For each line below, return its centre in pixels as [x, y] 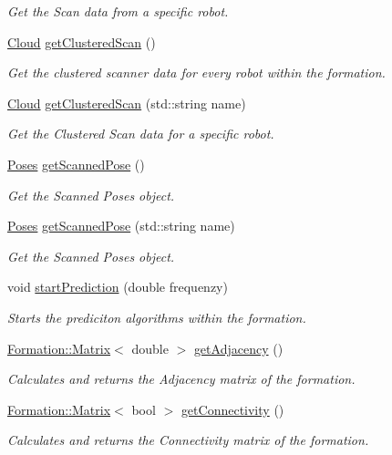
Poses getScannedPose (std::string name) [121, 226]
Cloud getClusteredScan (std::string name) [127, 103]
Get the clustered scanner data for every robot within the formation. [196, 72]
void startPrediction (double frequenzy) [118, 287]
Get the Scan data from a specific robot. [118, 11]
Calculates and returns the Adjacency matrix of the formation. [181, 379]
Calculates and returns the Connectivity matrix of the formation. [188, 440]
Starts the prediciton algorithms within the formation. [157, 317]
